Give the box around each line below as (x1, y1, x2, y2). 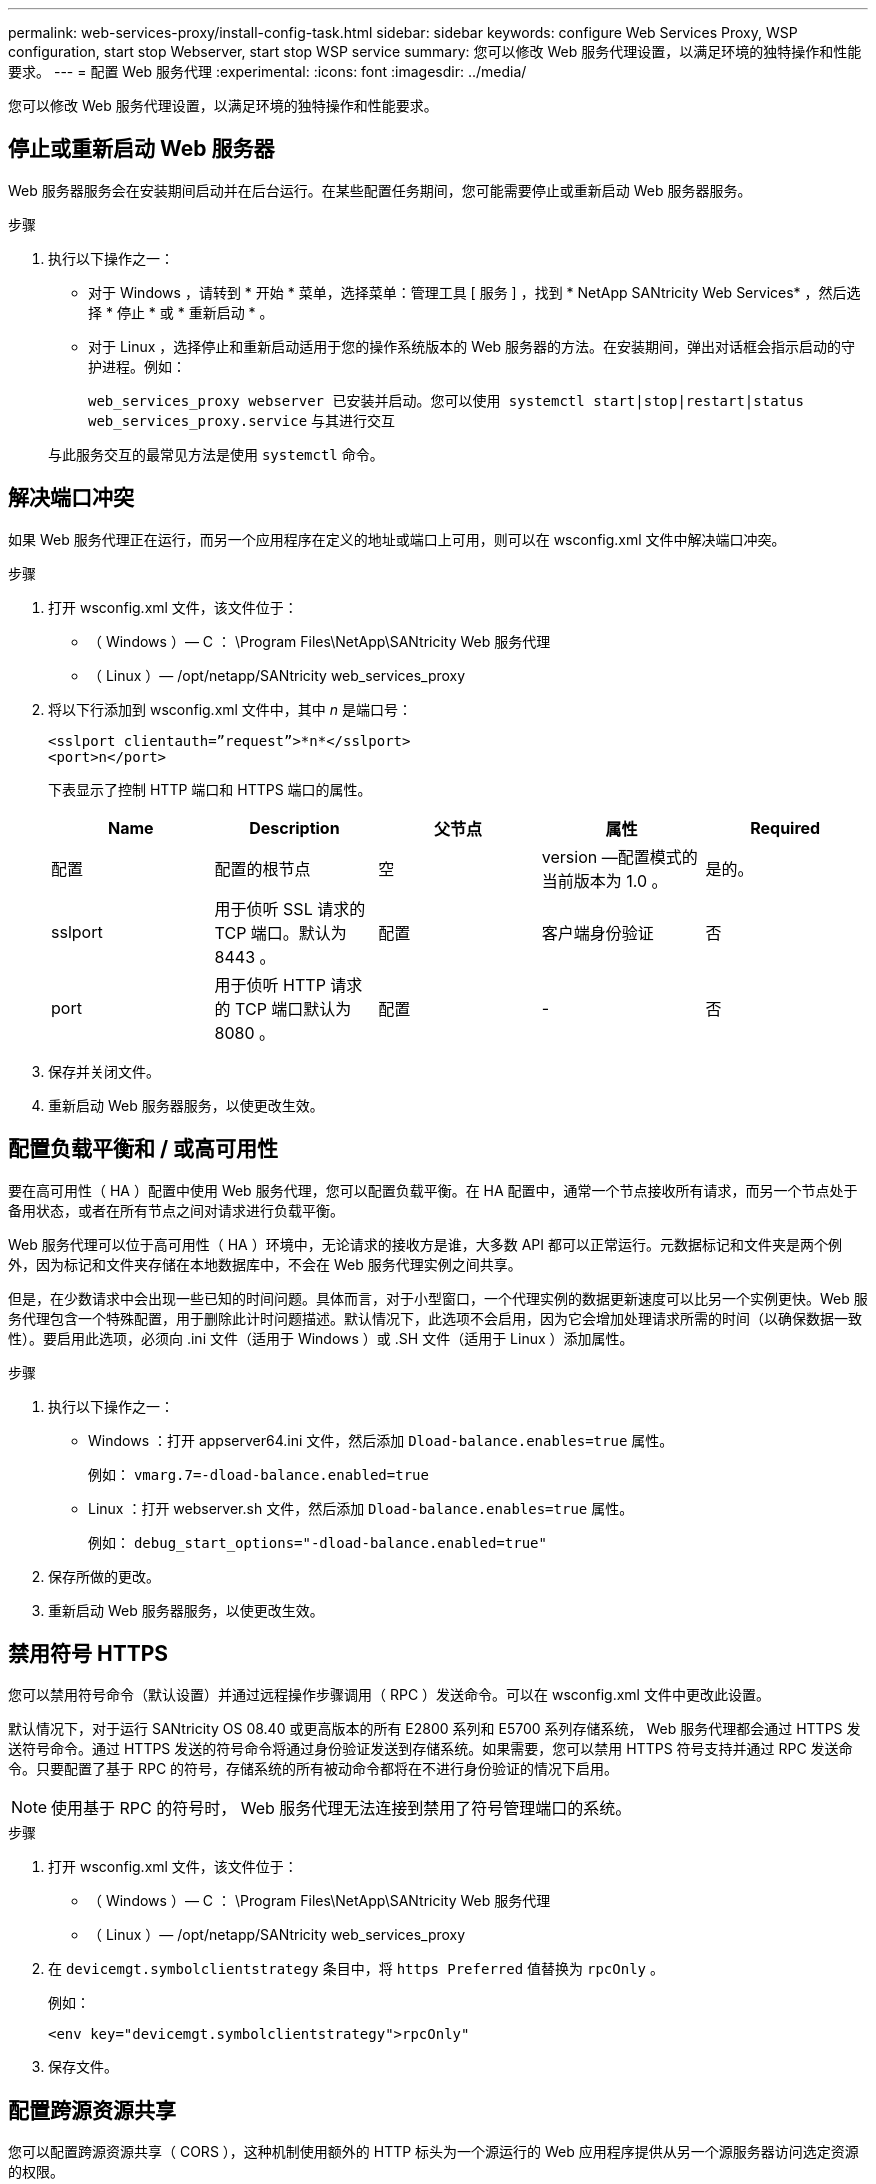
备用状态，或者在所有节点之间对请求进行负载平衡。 (8, 1201, 344, 1219)
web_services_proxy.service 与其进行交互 (88, 411, 396, 429)
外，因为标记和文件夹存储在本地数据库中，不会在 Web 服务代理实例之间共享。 (8, 1255, 522, 1273)
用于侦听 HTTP (214, 974, 326, 995)
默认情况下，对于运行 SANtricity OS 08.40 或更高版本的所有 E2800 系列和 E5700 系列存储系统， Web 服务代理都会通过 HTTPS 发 (8, 1720, 861, 1738)
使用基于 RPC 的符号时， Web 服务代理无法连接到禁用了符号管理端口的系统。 (51, 1798, 632, 1819)
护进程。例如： (88, 357, 186, 375)
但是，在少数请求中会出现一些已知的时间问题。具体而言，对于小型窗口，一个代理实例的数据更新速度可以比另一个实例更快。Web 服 (8, 1289, 868, 1307)
